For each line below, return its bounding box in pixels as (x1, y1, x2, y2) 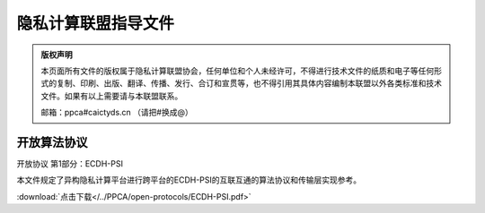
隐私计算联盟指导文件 (16, 13, 175, 33)
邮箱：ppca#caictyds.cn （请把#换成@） (40, 107, 193, 118)
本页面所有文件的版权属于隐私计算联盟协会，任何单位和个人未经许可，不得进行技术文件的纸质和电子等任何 (40, 65, 435, 76)
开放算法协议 (16, 134, 88, 149)
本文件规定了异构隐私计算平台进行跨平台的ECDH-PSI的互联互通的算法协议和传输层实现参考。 (16, 175, 362, 185)
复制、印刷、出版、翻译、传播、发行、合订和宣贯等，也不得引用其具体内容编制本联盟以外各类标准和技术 (56, 78, 442, 89)
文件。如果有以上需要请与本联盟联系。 (40, 90, 183, 101)
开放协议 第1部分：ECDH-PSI (16, 158, 123, 169)
